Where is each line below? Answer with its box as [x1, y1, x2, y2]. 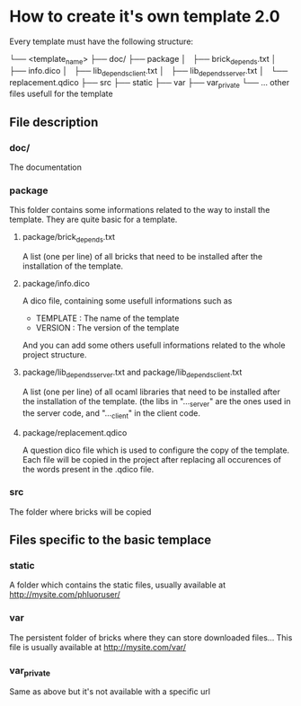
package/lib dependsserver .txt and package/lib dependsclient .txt [22, 366, 243, 379]
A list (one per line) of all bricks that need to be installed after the [22, 252, 263, 262]
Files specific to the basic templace [9, 533, 212, 548]
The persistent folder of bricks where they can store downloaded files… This [9, 631, 293, 643]
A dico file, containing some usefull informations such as [22, 296, 233, 306]
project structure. [22, 349, 87, 360]
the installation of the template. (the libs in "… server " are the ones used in [22, 395, 291, 409]
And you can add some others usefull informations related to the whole [22, 340, 286, 351]
